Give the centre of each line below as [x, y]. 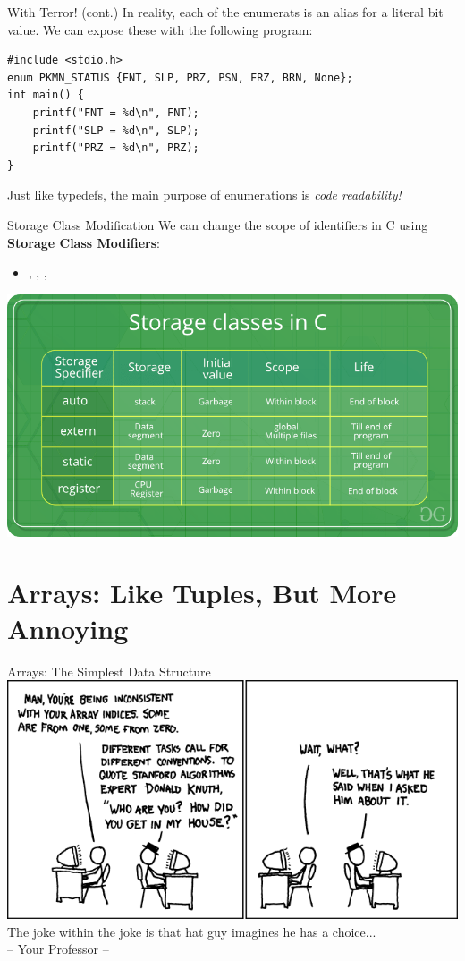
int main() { [46, 95]
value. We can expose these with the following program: [160, 29]
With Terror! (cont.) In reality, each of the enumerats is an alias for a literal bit [225, 12]
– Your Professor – [58, 949]
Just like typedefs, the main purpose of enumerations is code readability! [204, 195]
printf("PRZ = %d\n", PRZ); [116, 148]
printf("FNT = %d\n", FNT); [116, 112]
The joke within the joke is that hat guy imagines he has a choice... [192, 931]
